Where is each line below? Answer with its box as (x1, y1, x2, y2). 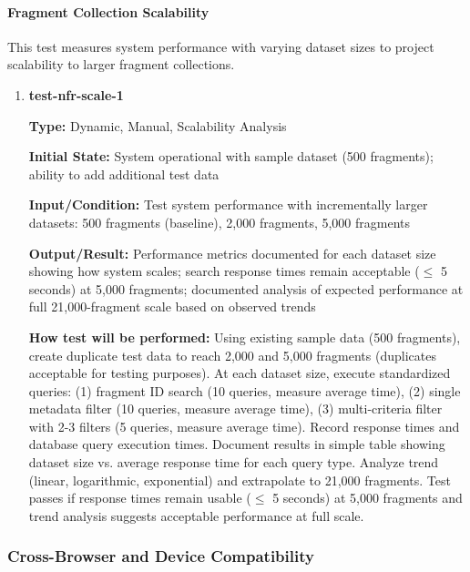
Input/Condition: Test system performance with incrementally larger (28, 195, 428, 214)
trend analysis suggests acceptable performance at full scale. (28, 506, 364, 525)
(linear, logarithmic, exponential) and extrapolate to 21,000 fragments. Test (28, 470, 451, 489)
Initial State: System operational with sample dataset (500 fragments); (28, 147, 434, 166)
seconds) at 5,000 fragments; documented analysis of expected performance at (28, 279, 464, 298)
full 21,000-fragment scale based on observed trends (28, 297, 316, 316)
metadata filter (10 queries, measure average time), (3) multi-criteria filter (28, 399, 443, 418)
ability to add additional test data (28, 164, 220, 183)
